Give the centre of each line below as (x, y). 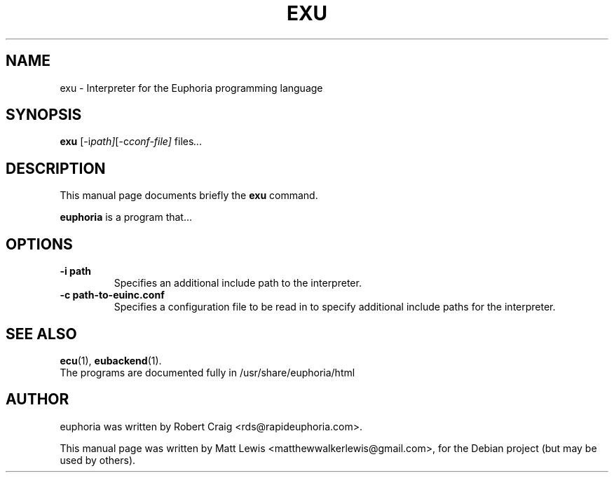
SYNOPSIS (44, 115)
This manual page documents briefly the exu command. (189, 196)
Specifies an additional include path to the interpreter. (238, 283)
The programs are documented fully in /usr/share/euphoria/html (207, 372)
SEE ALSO (41, 334)
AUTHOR (37, 400)
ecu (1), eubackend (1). (111, 360)
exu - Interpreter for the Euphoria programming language (191, 88)
